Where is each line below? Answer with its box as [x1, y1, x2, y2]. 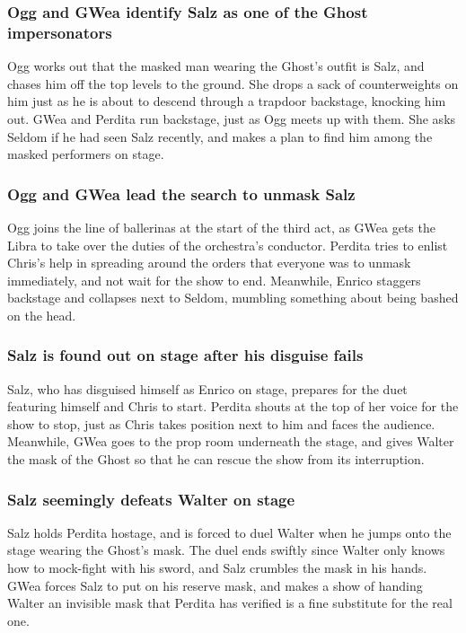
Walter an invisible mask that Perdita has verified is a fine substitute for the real [7, 593, 453, 612]
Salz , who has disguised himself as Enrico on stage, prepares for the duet [7, 379, 408, 398]
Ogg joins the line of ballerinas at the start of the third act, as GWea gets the [7, 217, 435, 236]
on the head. [7, 305, 76, 324]
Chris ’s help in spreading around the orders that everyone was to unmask [7, 253, 411, 272]
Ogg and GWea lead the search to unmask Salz [7, 182, 356, 205]
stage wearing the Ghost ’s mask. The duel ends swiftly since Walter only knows [7, 541, 445, 559]
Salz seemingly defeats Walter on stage [7, 488, 295, 510]
